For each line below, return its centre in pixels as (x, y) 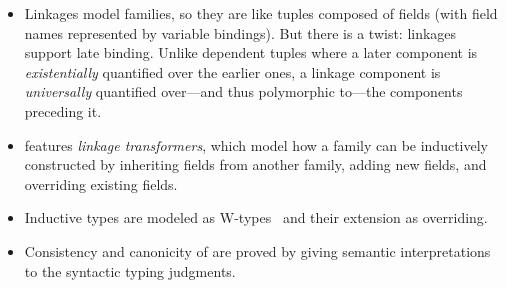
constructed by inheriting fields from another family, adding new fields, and (255, 164)
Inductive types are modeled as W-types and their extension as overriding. (256, 217)
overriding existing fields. (101, 183)
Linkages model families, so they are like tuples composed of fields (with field (261, 13)
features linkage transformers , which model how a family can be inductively (256, 144)
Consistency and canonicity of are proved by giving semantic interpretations (257, 250)
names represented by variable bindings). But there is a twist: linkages (240, 32)
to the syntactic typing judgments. (130, 270)
